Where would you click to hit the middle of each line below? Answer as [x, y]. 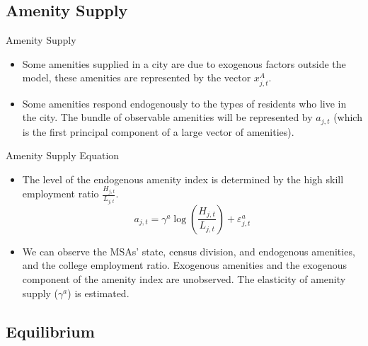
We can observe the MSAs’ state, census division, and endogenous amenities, [189, 251]
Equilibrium [50, 331]
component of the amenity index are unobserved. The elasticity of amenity [184, 278]
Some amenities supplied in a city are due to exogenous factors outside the [184, 63]
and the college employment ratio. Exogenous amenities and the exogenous [184, 265]
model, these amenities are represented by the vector [137, 77]
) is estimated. [98, 293]
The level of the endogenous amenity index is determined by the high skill [183, 179]
